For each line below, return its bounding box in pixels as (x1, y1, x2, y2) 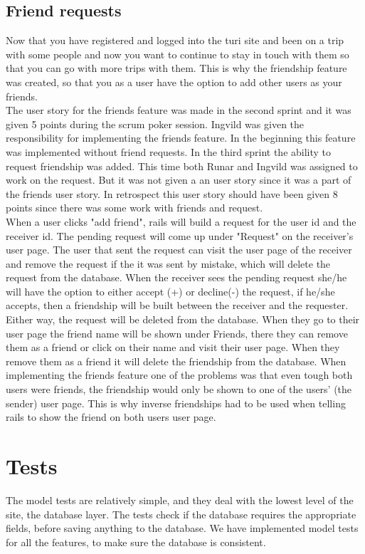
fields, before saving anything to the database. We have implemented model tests (6, 521, 359, 535)
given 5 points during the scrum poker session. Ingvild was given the (6, 116, 305, 131)
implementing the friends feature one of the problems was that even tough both (6, 367, 353, 382)
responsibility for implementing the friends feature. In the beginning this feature (6, 130, 356, 145)
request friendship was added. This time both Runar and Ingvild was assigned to (6, 158, 358, 173)
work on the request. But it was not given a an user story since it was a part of (6, 172, 351, 187)
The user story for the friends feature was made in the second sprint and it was (6, 103, 351, 117)
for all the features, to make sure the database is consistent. (6, 534, 266, 549)
